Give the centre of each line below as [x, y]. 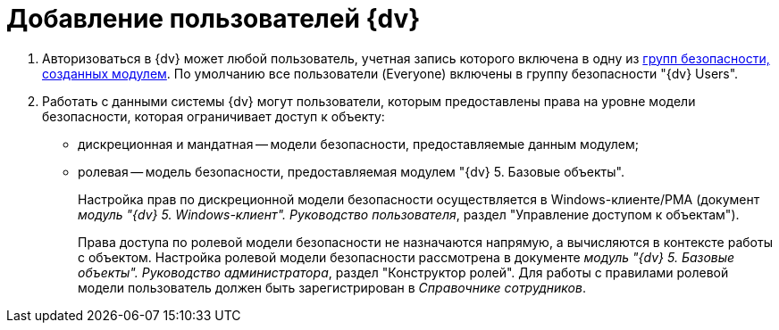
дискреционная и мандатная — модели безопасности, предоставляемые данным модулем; [359, 144]
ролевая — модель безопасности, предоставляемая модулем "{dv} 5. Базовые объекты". [351, 171]
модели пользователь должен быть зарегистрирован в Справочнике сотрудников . [332, 287]
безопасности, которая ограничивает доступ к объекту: [214, 116]
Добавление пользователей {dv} [214, 19]
